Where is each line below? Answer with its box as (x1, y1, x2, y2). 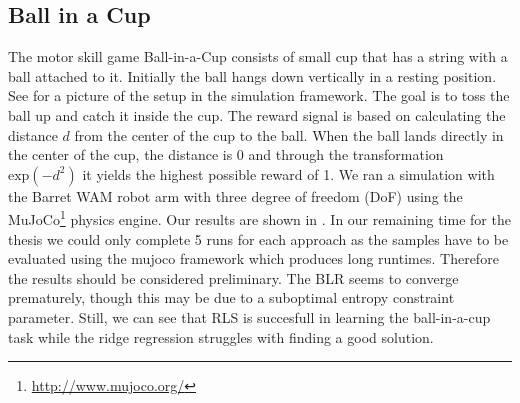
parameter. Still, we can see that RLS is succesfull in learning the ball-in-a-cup (8, 306, 491, 327)
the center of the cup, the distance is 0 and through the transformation (8, 144, 444, 165)
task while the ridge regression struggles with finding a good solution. (8, 326, 434, 347)
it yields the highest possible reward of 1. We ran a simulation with (82, 163, 495, 184)
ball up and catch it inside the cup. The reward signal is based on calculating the (8, 104, 506, 125)
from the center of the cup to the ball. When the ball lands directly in (74, 124, 504, 145)
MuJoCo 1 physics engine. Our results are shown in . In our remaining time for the (8, 206, 511, 230)
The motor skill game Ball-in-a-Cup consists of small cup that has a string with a (8, 46, 508, 67)
